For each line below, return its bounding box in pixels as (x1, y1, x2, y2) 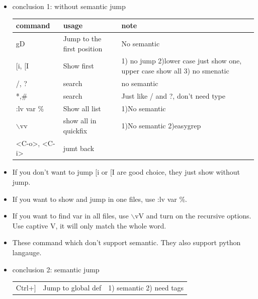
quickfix (63, 125, 88, 135)
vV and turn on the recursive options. (135, 210, 251, 221)
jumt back (63, 142, 95, 153)
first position (63, 43, 103, 53)
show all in (63, 115, 97, 126)
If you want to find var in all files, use (12, 210, 129, 221)
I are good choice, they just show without (112, 167, 240, 177)
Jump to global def (43, 282, 102, 292)
